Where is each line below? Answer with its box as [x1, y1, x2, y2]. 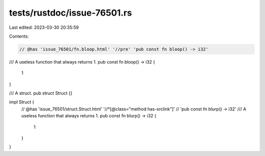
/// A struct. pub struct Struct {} [9, 90, 73, 96]
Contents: [9, 33, 29, 39]
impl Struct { [9, 99, 34, 105]
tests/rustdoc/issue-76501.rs [9, 7, 132, 18]
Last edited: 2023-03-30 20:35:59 [9, 24, 79, 30]
